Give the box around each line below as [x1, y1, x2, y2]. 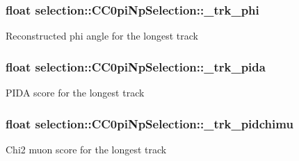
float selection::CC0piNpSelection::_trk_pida [6, 58, 266, 75]
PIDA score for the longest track [6, 85, 145, 100]
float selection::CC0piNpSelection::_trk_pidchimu [6, 115, 293, 132]
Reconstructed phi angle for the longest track [6, 28, 198, 43]
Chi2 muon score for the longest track [6, 142, 167, 156]
